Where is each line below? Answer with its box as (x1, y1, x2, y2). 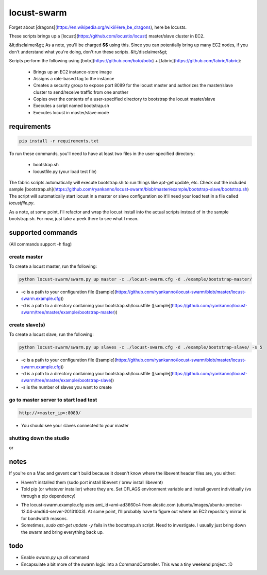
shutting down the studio (9, 435, 70, 442)
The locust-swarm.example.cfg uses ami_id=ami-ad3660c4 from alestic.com (21, 502, 176, 507)
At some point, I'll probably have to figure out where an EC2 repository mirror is (87, 508, 247, 515)
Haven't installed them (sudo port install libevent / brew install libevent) (21, 479, 163, 485)
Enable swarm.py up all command (21, 555, 89, 560)
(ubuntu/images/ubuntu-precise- (176, 502, 243, 507)
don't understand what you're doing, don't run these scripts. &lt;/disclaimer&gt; (9, 49, 167, 54)
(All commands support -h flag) (9, 241, 72, 247)
